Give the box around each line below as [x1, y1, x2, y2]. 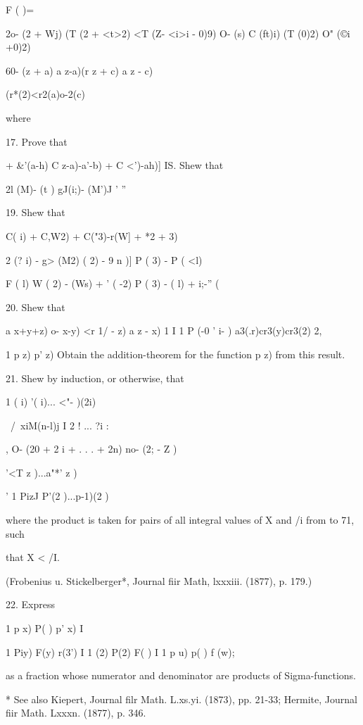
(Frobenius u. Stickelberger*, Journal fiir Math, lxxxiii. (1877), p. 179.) [6, 573, 312, 588]
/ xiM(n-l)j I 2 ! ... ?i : [10, 417, 109, 432]
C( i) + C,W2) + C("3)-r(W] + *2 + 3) [6, 228, 178, 243]
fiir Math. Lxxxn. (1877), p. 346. [6, 705, 146, 720]
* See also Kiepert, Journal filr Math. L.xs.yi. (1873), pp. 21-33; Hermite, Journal [6, 691, 357, 706]
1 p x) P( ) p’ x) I [6, 621, 84, 636]
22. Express [6, 597, 55, 612]
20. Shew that [6, 299, 65, 314]
